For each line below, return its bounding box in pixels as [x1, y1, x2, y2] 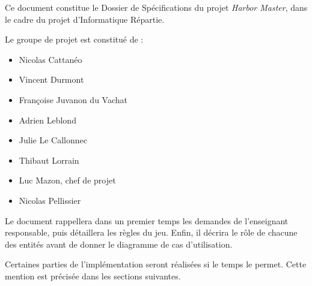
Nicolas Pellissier [19, 194, 81, 206]
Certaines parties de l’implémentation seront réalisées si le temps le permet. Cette [5, 258, 307, 270]
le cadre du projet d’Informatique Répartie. [5, 13, 165, 25]
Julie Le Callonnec [19, 134, 87, 146]
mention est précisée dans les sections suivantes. [5, 269, 181, 282]
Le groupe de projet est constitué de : [5, 33, 144, 46]
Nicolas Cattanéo [19, 53, 82, 65]
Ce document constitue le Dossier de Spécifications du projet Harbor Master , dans [5, 1, 308, 13]
